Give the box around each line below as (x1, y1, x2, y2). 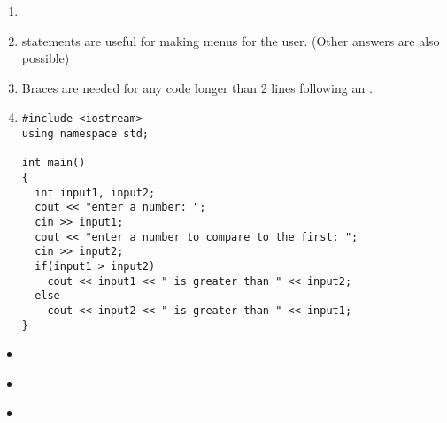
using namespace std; (21, 127, 149, 141)
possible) (21, 49, 70, 67)
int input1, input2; (35, 186, 156, 199)
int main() (21, 157, 86, 170)
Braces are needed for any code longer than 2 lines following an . (21, 78, 373, 96)
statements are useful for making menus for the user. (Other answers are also (21, 31, 440, 50)
